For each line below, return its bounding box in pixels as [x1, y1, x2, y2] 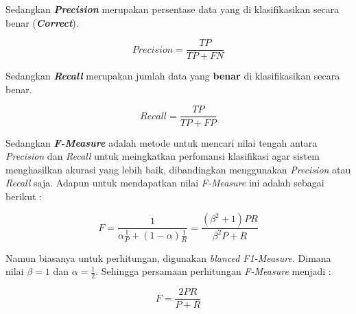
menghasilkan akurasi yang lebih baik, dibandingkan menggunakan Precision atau [5, 162, 351, 176]
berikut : [5, 189, 42, 203]
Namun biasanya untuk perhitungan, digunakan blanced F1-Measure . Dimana [5, 250, 331, 265]
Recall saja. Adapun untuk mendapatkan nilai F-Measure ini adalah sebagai [5, 176, 324, 190]
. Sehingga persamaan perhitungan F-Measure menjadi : [95, 264, 331, 278]
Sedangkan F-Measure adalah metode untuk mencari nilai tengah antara [5, 135, 318, 149]
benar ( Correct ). [5, 15, 79, 29]
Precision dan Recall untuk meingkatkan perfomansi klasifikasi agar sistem [5, 149, 320, 163]
